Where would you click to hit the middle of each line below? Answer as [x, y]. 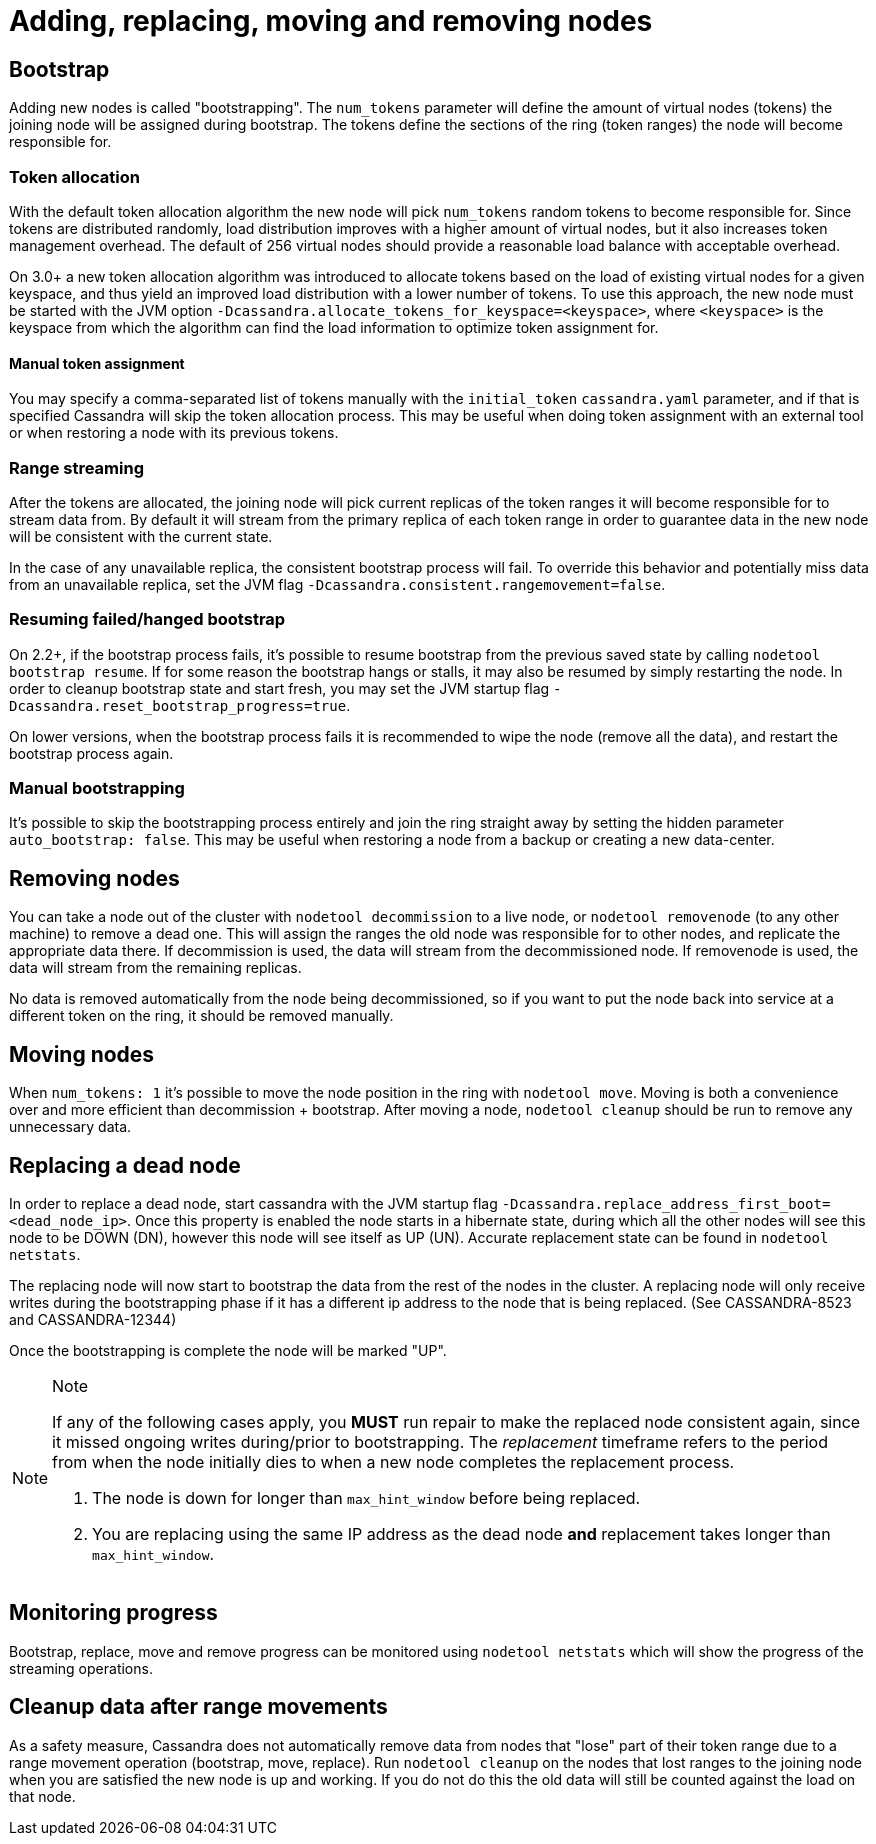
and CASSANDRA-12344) [93, 1319]
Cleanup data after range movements [198, 1707]
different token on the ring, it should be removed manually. [201, 1016]
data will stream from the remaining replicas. [155, 968]
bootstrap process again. [91, 753]
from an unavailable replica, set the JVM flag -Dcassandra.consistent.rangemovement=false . [337, 584]
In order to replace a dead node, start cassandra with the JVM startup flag [253, 1203]
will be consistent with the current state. [141, 536]
